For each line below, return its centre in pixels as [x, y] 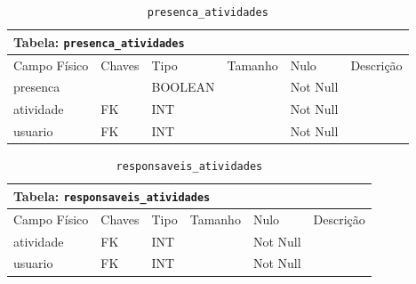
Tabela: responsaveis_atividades [112, 195]
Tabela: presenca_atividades [99, 41]
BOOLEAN [183, 87]
